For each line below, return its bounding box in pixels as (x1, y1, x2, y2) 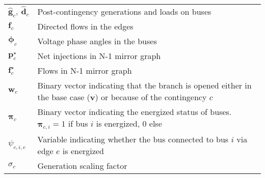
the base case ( (37, 91, 90, 103)
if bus (68, 117, 88, 129)
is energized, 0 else (96, 117, 162, 129)
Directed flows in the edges (37, 20, 134, 32)
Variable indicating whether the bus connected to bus (37, 133, 229, 145)
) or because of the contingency (95, 91, 207, 103)
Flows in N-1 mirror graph (37, 65, 132, 76)
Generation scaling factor (37, 160, 127, 172)
